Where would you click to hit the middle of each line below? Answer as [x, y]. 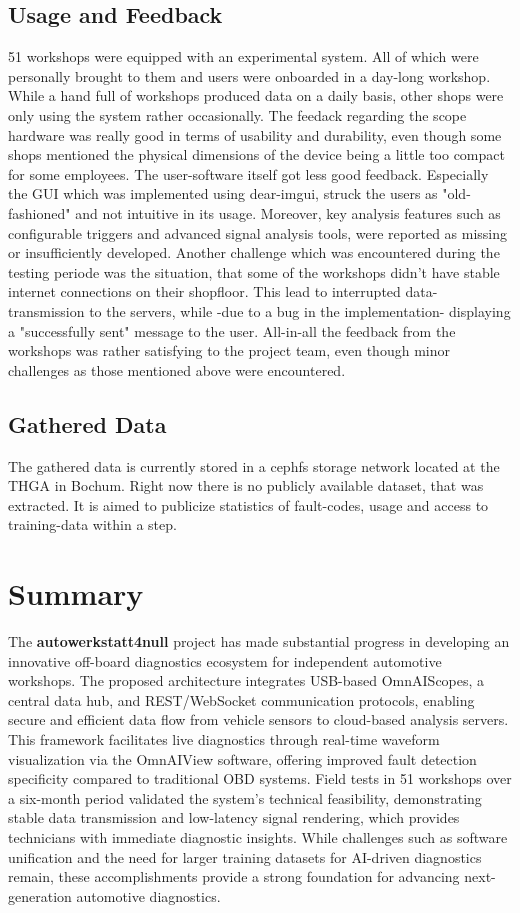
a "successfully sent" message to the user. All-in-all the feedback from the [232, 330]
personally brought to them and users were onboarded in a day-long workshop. [249, 75]
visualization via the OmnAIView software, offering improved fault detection [242, 758]
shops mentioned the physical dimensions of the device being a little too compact [256, 154]
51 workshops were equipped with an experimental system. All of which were [243, 56]
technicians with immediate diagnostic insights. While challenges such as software [258, 836]
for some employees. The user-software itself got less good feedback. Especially [248, 173]
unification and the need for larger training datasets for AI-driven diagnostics [245, 856]
